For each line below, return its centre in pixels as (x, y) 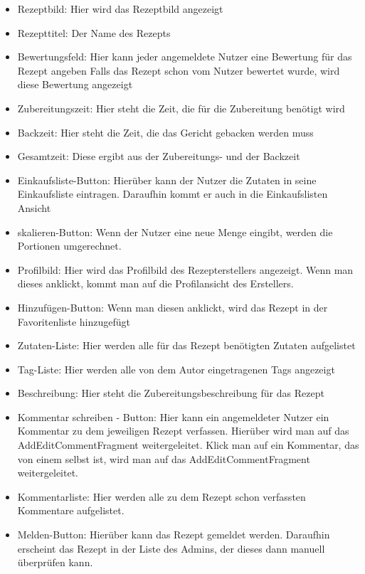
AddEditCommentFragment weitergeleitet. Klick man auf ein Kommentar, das (188, 445)
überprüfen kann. (55, 562)
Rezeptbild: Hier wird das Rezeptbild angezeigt (120, 9)
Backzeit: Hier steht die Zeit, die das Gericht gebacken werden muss (165, 132)
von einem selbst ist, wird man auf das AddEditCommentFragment (164, 458)
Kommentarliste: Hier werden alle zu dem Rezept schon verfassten (162, 496)
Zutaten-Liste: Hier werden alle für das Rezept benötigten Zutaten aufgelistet (186, 345)
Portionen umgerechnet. (69, 246)
